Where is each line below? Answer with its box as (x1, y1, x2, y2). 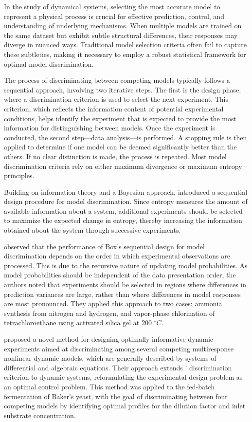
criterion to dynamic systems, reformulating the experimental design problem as (4, 372, 243, 382)
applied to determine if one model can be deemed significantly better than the (4, 142, 237, 152)
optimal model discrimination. (4, 58, 94, 69)
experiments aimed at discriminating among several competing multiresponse (4, 343, 234, 353)
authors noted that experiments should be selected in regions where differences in (4, 279, 247, 290)
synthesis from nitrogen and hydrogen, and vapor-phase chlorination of (4, 308, 215, 318)
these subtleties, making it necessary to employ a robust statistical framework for (4, 49, 246, 59)
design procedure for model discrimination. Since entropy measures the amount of (4, 196, 248, 206)
